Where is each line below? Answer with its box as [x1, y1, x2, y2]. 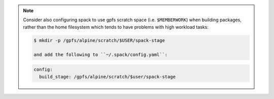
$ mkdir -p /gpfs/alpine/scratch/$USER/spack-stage [33, 37, 165, 43]
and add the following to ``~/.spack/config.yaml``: [33, 52, 168, 58]
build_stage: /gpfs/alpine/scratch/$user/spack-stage [39, 74, 176, 79]
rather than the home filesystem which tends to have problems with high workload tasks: [23, 24, 209, 30]
